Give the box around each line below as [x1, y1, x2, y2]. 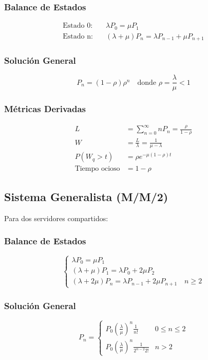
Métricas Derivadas [4, 102, 86, 115]
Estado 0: [63, 22, 93, 30]
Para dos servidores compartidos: [4, 212, 108, 223]
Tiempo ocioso [74, 165, 120, 173]
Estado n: [63, 32, 93, 40]
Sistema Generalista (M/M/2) [4, 188, 168, 204]
